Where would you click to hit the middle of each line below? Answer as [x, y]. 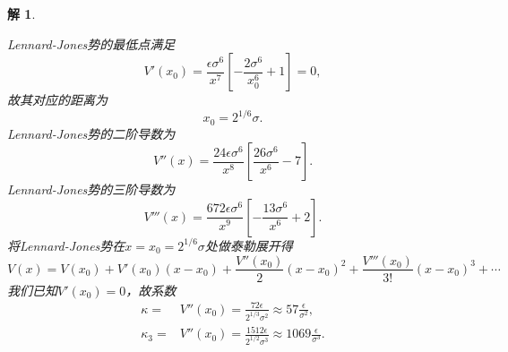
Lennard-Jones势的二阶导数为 [91, 133]
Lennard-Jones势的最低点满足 [91, 43]
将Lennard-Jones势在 [66, 245]
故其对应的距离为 [57, 100]
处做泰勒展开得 [249, 245]
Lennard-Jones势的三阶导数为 [91, 189]
